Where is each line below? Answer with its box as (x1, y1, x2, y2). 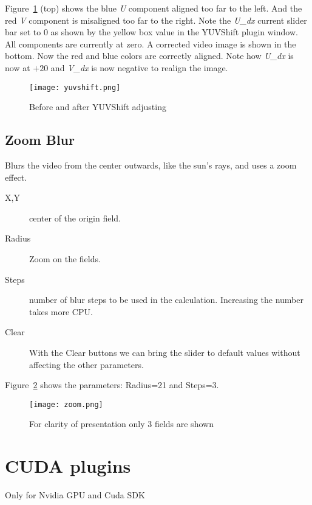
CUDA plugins (5, 453, 131, 478)
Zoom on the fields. (29, 252, 101, 265)
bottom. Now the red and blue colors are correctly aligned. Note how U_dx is (5, 49, 294, 62)
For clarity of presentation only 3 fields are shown (29, 417, 214, 430)
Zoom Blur (5, 130, 75, 149)
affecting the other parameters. (29, 358, 144, 371)
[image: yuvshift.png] (29, 83, 121, 92)
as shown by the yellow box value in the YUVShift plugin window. (50, 26, 298, 38)
